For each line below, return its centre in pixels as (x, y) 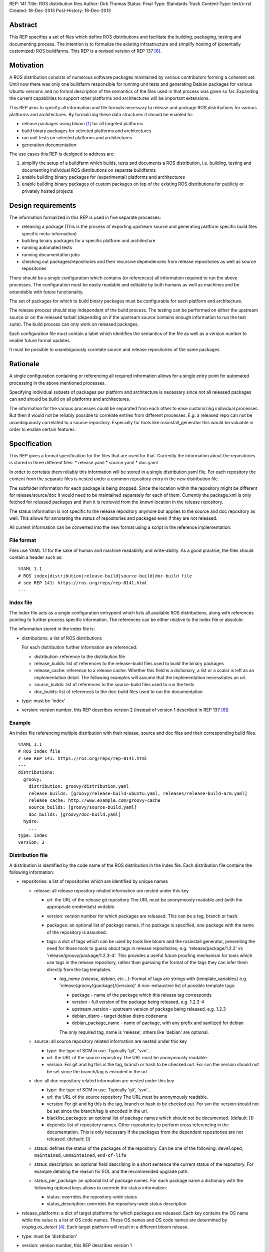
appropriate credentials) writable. (81, 907)
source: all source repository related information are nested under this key (110, 1041)
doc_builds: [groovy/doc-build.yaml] (74, 814)
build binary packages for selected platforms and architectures (86, 131)
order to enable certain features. (42, 429)
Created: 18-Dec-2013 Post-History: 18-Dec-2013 (60, 11)
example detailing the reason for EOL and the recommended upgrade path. (111, 1171)
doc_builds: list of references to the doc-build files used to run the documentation (118, 692)
